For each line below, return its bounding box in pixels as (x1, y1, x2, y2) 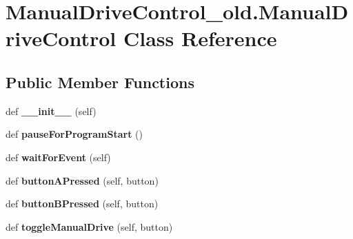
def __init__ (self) (6, 103, 97, 118)
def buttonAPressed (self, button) (6, 173, 159, 187)
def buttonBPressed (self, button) (6, 196, 159, 211)
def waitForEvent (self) (6, 149, 111, 164)
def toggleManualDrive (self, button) (6, 219, 173, 233)
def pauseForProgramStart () (6, 127, 143, 141)
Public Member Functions (6, 71, 194, 92)
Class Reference (123, 24, 277, 52)
